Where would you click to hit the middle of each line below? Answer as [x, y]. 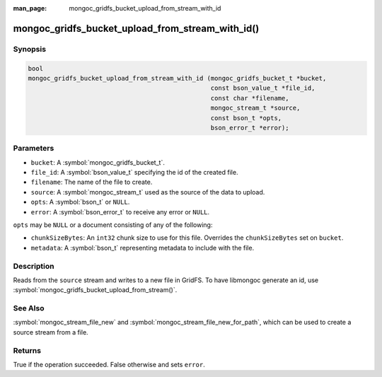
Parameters [34, 149]
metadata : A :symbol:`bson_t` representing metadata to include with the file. [143, 248]
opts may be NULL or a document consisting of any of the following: [113, 225]
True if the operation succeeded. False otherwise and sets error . [109, 364]
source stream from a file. [51, 332]
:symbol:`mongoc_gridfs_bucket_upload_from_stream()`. [95, 290]
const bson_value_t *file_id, [263, 88]
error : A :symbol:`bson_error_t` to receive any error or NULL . [120, 211]
